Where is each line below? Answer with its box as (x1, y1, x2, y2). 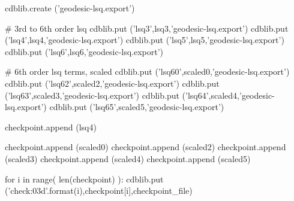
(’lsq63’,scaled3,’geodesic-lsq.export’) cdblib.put (5, 89, 179, 101)
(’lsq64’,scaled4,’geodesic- (182, 89, 275, 101)
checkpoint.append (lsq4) (5, 120, 97, 133)
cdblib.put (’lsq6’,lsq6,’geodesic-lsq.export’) (5, 45, 164, 57)
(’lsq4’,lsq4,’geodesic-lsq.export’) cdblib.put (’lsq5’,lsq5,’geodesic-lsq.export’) (5, 33, 284, 46)
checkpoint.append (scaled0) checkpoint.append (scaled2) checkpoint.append (5, 141, 286, 153)
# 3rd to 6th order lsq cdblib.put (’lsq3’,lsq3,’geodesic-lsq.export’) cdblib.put (5, 22, 289, 34)
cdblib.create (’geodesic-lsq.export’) (5, 2, 135, 14)
